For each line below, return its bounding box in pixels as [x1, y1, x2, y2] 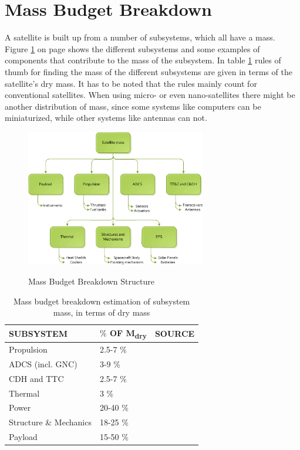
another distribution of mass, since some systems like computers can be [5, 100, 261, 112]
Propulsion [9, 343, 48, 356]
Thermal [9, 387, 40, 399]
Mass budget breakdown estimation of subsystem [13, 295, 190, 307]
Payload [9, 431, 38, 443]
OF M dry [109, 326, 147, 340]
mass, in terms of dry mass [53, 306, 150, 319]
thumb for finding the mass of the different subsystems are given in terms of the [5, 65, 292, 77]
